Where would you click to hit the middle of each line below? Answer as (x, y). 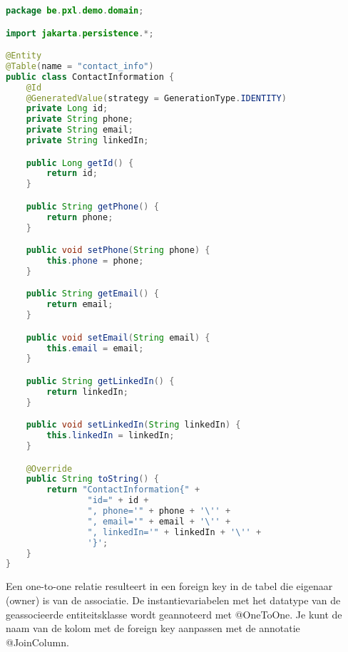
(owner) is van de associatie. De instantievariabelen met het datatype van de (173, 600)
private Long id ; (67, 109)
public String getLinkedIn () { (100, 381)
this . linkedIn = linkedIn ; (111, 436)
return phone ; (80, 217)
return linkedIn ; (87, 392)
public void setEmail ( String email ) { (118, 337)
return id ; (72, 174)
